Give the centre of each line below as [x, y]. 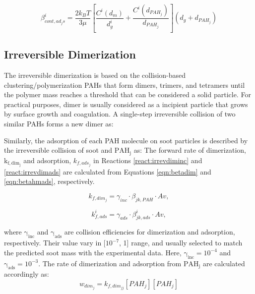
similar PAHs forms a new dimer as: [59, 124]
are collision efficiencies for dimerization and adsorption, [150, 232]
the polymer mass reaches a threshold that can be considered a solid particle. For [127, 94]
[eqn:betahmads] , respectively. [49, 181]
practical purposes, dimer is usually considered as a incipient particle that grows [126, 104]
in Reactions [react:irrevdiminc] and [148, 160]
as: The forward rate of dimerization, [190, 150]
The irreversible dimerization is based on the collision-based [95, 75]
